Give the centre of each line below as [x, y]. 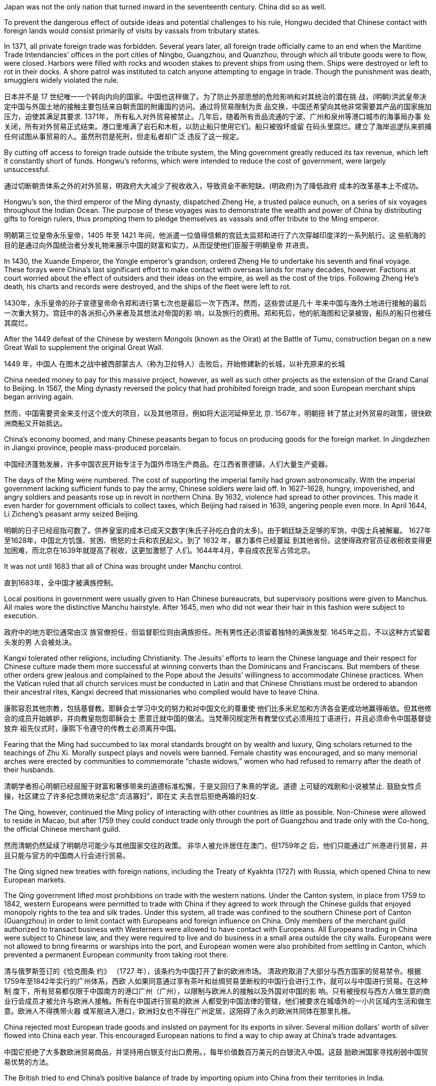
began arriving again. [39, 397]
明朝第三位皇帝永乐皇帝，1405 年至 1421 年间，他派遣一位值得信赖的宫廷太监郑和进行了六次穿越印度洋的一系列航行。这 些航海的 [215, 235]
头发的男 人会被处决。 [40, 642]
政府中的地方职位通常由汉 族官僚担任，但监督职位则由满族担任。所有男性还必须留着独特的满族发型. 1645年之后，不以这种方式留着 [217, 632]
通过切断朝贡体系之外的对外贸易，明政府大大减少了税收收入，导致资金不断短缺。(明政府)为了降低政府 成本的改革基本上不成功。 [214, 186]
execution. [21, 616]
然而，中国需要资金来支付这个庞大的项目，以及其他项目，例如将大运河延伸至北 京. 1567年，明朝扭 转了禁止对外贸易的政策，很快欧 [218, 413]
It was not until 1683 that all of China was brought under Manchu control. [124, 566]
